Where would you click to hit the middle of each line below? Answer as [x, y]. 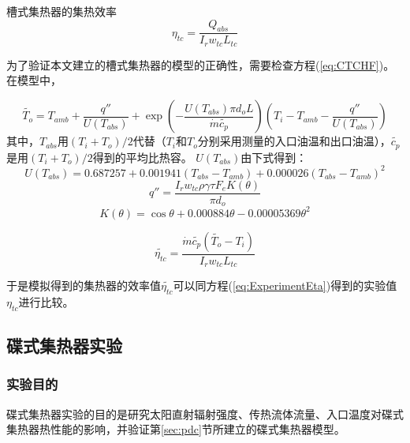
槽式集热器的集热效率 [61, 11]
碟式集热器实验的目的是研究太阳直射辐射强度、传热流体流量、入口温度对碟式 [205, 413]
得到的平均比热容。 [142, 157]
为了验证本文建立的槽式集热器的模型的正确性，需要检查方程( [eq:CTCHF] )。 [201, 64]
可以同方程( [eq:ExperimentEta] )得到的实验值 [285, 285]
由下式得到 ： [274, 157]
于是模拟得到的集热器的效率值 [84, 285]
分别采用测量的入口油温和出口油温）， [294, 141]
